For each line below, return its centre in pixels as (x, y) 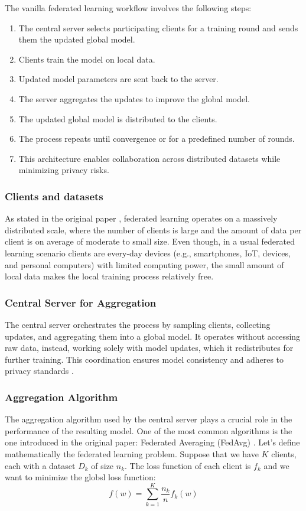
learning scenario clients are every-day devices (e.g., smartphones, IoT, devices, (148, 253)
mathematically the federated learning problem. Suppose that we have (132, 453)
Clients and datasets (54, 196)
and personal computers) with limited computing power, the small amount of (144, 264)
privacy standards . (39, 371)
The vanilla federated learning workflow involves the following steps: (128, 8)
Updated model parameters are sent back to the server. (118, 79)
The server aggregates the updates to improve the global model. (134, 98)
